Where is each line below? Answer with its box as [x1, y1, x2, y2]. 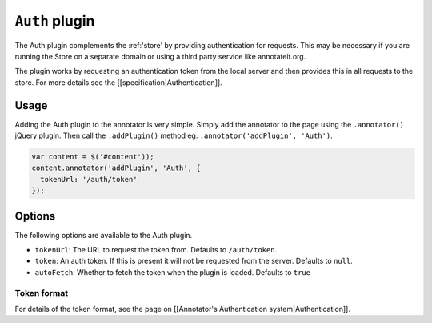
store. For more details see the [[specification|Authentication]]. [14, 77, 223, 87]
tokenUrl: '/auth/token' [40, 175, 138, 184]
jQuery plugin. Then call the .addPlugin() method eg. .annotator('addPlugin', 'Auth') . [14, 131, 334, 140]
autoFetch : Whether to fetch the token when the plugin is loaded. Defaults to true [34, 267, 311, 277]
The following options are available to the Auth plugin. [14, 230, 193, 240]
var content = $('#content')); [31, 152, 155, 161]
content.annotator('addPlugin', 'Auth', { [31, 164, 201, 172]
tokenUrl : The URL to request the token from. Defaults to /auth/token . [34, 245, 278, 255]
